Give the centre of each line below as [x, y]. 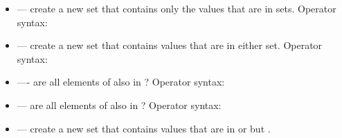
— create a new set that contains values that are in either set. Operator [170, 45]
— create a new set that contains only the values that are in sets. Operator [177, 8]
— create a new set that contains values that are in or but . [144, 128]
